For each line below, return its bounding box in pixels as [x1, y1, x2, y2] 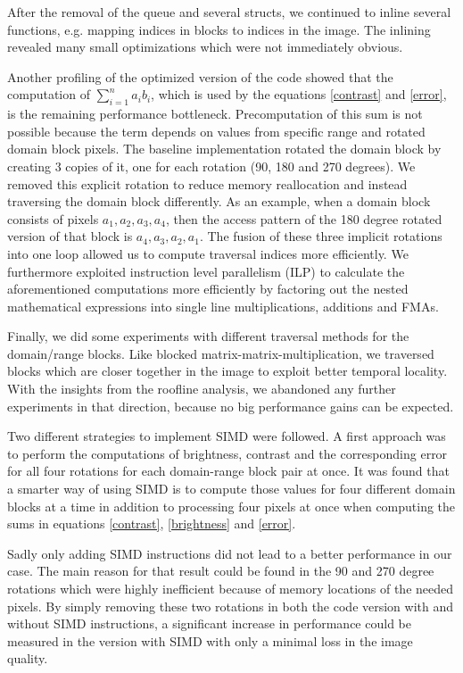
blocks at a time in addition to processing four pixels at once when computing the [7, 496, 456, 515]
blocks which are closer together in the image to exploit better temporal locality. [7, 361, 448, 380]
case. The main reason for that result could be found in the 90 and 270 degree [7, 561, 434, 580]
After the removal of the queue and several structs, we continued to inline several [7, 3, 451, 21]
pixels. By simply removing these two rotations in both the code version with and [7, 596, 454, 615]
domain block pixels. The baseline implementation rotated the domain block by [7, 139, 442, 158]
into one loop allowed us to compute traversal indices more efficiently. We [7, 244, 409, 262]
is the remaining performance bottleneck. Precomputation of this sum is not [7, 104, 423, 123]
